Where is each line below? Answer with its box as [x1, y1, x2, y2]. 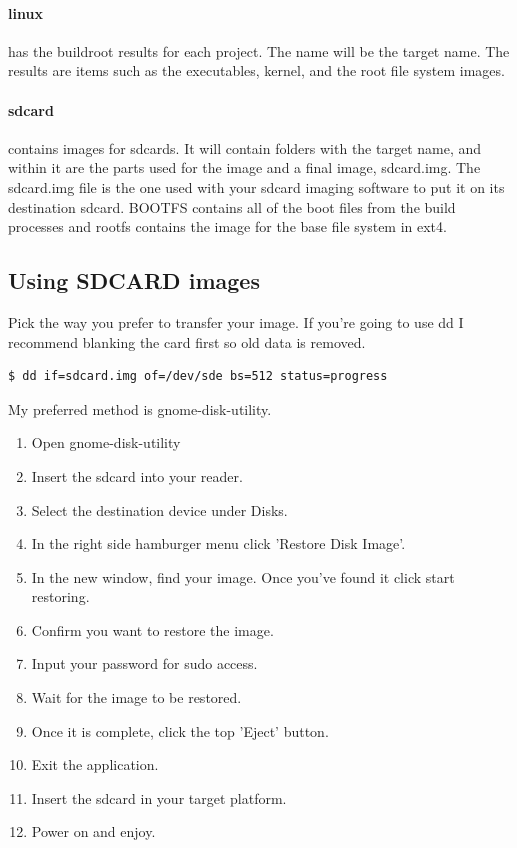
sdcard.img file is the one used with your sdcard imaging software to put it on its [8, 176, 505, 197]
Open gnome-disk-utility [31, 432, 181, 453]
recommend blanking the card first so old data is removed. [8, 331, 366, 352]
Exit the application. [31, 754, 159, 775]
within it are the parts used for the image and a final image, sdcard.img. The [8, 157, 481, 178]
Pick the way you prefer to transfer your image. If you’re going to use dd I [8, 311, 464, 332]
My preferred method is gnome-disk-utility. [8, 398, 272, 419]
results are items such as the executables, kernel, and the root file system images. [8, 60, 505, 81]
